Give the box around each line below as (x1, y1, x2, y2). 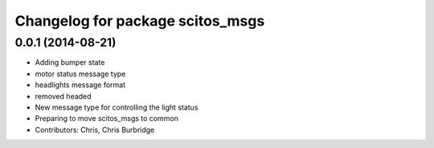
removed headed (35, 91, 92, 101)
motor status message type (35, 69, 126, 78)
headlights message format (35, 80, 126, 90)
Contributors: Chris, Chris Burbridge (35, 125, 155, 134)
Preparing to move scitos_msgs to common (35, 114, 178, 123)
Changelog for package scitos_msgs (14, 12, 265, 30)
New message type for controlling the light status (35, 102, 199, 112)
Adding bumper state (35, 58, 105, 67)
